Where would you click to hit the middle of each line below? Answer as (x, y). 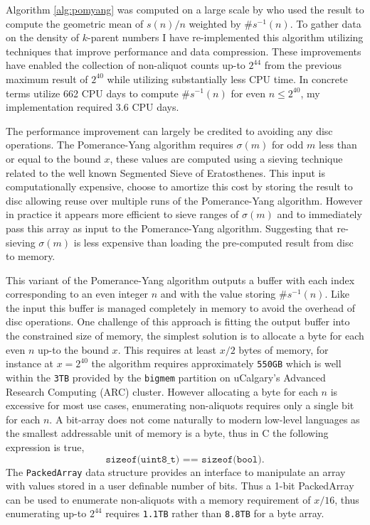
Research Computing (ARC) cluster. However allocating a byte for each (162, 391)
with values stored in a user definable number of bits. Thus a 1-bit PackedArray (180, 486)
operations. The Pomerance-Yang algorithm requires (120, 145)
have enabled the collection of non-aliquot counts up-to (126, 65)
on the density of (43, 37)
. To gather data (326, 23)
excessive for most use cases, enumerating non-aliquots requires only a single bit (180, 405)
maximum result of (47, 79)
